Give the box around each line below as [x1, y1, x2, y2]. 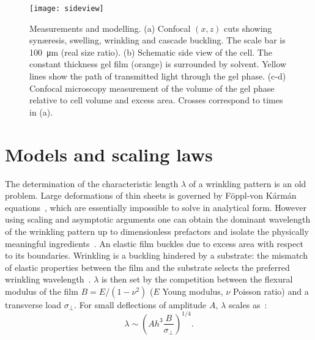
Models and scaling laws [5, 141, 213, 166]
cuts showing [224, 21, 272, 34]
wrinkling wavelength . [5, 273, 91, 286]
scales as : [228, 298, 267, 311]
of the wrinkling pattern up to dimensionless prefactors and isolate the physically [5, 224, 309, 237]
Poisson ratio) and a [233, 284, 309, 297]
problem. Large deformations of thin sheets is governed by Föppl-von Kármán [5, 189, 297, 202]
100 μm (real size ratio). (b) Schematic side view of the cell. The [29, 45, 272, 58]
